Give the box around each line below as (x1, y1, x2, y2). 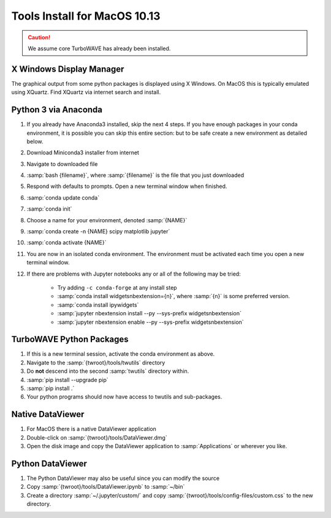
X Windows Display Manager (11, 64, 124, 74)
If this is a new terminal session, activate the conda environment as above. (26, 350, 215, 358)
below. (26, 138, 44, 145)
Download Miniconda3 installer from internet (26, 149, 139, 156)
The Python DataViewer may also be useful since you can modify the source (26, 475, 220, 482)
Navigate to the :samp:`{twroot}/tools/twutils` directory (26, 359, 165, 366)
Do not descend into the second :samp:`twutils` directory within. (26, 367, 189, 375)
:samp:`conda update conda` (26, 193, 100, 201)
